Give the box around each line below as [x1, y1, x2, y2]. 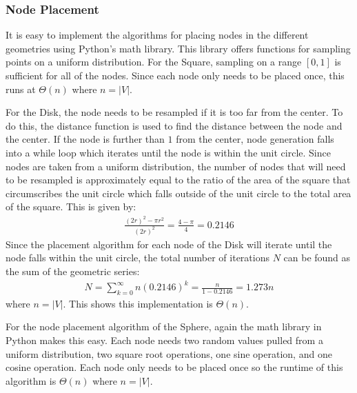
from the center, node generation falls [176, 132, 334, 146]
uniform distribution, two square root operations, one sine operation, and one [6, 346, 332, 361]
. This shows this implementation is [63, 296, 213, 310]
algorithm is [6, 373, 57, 387]
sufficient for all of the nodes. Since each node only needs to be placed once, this [6, 68, 345, 82]
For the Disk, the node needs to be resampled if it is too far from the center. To [6, 105, 343, 119]
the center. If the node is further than [6, 132, 165, 146]
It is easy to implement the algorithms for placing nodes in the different [6, 28, 309, 42]
